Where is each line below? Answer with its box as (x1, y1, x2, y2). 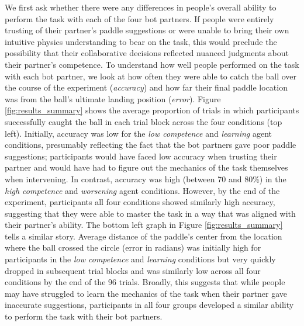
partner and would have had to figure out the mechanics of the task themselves (5, 161, 288, 174)
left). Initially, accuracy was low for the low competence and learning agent (5, 127, 272, 139)
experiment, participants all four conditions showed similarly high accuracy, (5, 196, 275, 208)
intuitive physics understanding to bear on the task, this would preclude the (5, 35, 277, 47)
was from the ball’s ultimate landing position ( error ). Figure (5, 92, 221, 105)
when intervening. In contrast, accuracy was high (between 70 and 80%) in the (5, 172, 286, 185)
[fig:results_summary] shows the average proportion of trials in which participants (5, 104, 299, 116)
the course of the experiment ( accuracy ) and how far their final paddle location (5, 81, 288, 93)
